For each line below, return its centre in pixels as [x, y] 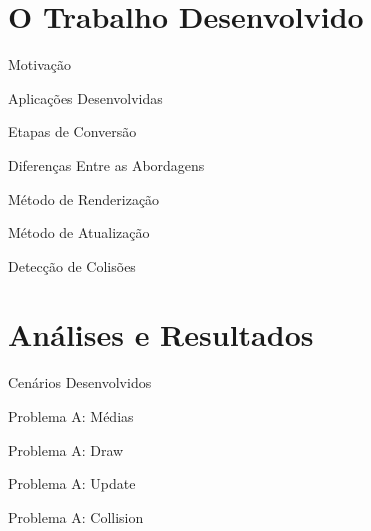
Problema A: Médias [71, 416]
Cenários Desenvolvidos [80, 382]
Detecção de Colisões [72, 265]
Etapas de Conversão [72, 131]
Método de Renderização [84, 198]
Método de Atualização [79, 232]
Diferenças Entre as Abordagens [106, 164]
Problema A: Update [72, 483]
